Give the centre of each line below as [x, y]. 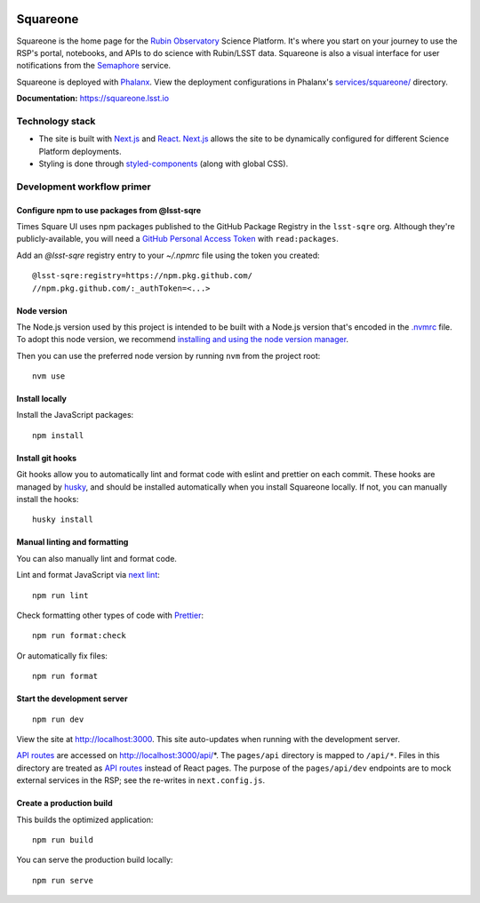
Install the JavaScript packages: [75, 415]
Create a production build [64, 803]
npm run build [63, 839]
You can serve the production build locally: [95, 860]
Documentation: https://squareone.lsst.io [92, 99]
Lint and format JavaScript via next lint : [88, 575]
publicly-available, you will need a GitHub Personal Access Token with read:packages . [178, 239]
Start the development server [72, 699]
